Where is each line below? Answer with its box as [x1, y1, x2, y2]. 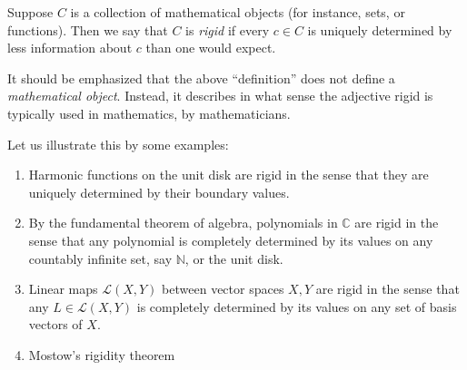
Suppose [7, 3, 54, 21]
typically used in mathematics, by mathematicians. [7, 103, 291, 122]
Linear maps [28, 279, 98, 298]
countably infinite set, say [28, 248, 173, 268]
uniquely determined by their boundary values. [28, 182, 290, 201]
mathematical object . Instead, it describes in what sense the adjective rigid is [7, 86, 433, 105]
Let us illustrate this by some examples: [7, 134, 229, 153]
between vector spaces [162, 279, 284, 298]
